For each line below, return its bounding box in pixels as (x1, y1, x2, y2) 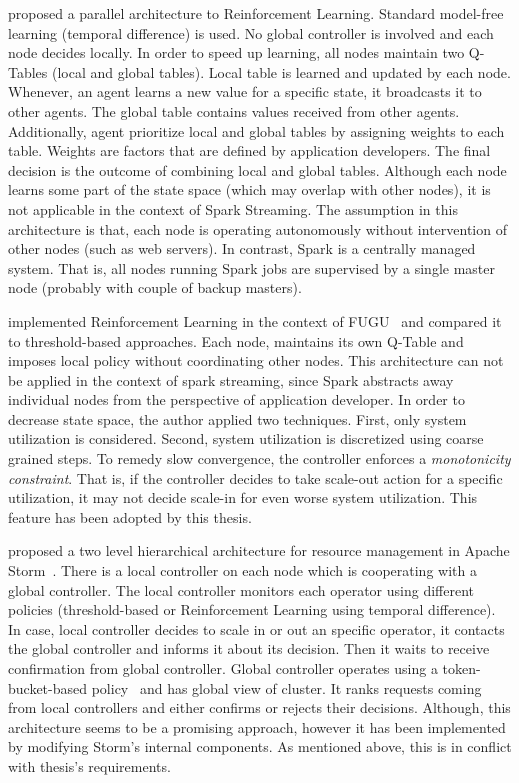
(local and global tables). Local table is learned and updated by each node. (52, 61, 511, 82)
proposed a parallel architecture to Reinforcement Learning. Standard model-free (8, 3, 504, 23)
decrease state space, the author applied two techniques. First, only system (8, 408, 467, 429)
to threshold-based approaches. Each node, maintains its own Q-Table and (8, 330, 464, 351)
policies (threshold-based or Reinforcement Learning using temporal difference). (8, 599, 496, 620)
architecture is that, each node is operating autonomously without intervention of (8, 218, 507, 239)
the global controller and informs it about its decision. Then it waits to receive (8, 638, 490, 659)
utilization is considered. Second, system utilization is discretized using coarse (8, 428, 484, 449)
